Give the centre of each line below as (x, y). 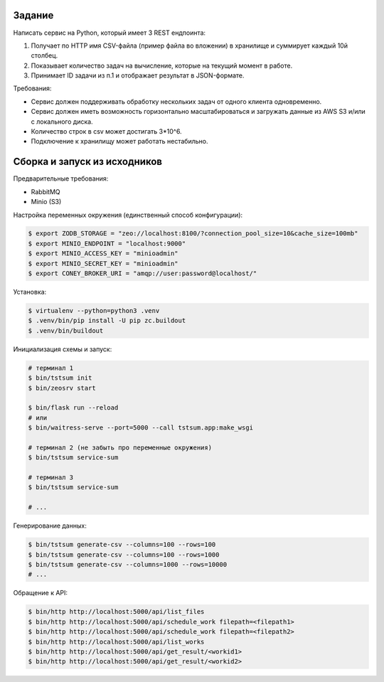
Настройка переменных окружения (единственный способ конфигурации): (128, 215)
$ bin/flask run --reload (73, 408)
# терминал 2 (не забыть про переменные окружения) (120, 447)
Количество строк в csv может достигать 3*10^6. (106, 132)
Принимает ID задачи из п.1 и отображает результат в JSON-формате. (138, 75)
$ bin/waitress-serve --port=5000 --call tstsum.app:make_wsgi (141, 428)
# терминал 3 (51, 478)
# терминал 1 (51, 368)
